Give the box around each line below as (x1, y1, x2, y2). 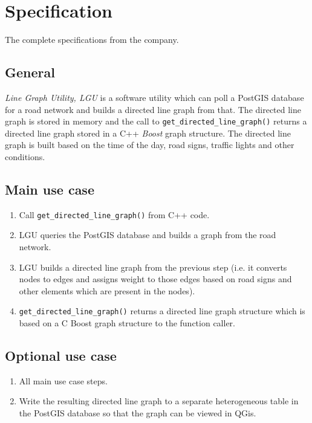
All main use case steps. (19, 374, 108, 387)
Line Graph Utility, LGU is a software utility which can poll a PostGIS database (5, 91, 304, 103)
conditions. (5, 150, 45, 163)
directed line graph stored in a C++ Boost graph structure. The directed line (5, 126, 291, 139)
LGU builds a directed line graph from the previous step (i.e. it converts (19, 260, 287, 273)
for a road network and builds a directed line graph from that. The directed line (5, 103, 301, 115)
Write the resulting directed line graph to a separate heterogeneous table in (19, 395, 299, 407)
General (5, 63, 55, 82)
